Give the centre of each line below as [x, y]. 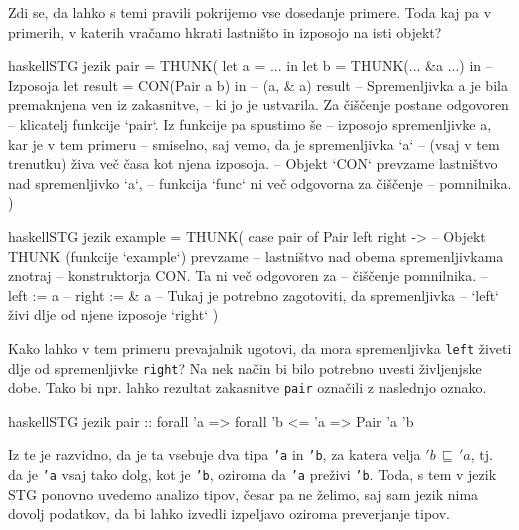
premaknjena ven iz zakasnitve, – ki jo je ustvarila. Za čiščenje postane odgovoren [258, 104]
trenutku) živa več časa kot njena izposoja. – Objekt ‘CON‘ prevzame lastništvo [253, 163]
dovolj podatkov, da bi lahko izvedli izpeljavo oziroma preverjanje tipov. [229, 513]
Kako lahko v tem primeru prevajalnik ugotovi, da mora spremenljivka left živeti [260, 347]
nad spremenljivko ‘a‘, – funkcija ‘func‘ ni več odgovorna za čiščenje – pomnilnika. [260, 182]
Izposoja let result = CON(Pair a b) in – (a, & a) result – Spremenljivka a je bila [258, 84]
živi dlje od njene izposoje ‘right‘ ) [113, 314]
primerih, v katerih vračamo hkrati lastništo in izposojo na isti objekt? [225, 31]
